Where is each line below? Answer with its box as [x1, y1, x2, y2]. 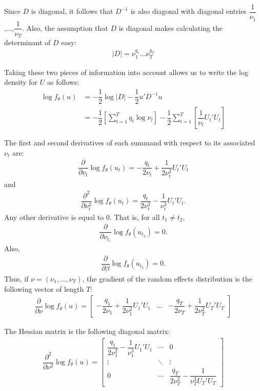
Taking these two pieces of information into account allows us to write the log [4, 66, 248, 77]
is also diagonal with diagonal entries [130, 6, 247, 16]
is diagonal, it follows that [31, 6, 113, 16]
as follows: [47, 77, 79, 87]
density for [4, 77, 38, 87]
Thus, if [4, 273, 29, 284]
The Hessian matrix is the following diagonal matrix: [4, 326, 170, 337]
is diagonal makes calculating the [118, 22, 223, 33]
